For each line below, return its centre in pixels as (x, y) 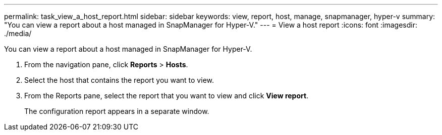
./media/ (18, 33)
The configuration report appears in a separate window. (117, 111)
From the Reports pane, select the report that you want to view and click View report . (167, 96)
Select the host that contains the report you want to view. (119, 80)
